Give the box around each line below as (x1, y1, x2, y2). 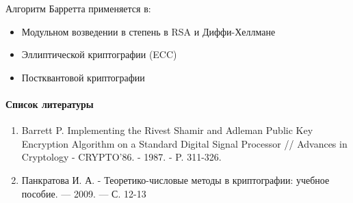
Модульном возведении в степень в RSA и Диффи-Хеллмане (21, 24, 276, 38)
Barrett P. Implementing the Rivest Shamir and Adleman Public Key (21, 123, 313, 137)
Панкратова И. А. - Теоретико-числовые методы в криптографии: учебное (21, 172, 330, 187)
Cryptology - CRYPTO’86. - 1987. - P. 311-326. (21, 150, 222, 164)
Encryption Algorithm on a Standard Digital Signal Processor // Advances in (21, 136, 348, 150)
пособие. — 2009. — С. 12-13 (21, 186, 146, 200)
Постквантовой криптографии (21, 70, 145, 84)
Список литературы (5, 96, 94, 111)
